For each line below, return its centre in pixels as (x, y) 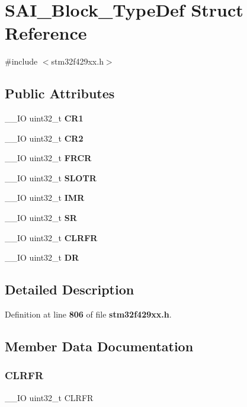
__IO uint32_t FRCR (48, 158)
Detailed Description (70, 289)
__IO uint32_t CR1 (44, 118)
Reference (46, 33)
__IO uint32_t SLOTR (51, 177)
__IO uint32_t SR (41, 218)
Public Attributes (60, 93)
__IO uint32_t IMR (45, 198)
